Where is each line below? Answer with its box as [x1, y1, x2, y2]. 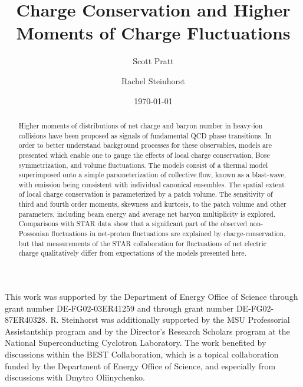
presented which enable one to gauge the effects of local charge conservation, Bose [18, 150, 270, 160]
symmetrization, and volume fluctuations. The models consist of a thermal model [18, 160, 268, 170]
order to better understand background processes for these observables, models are [18, 140, 272, 150]
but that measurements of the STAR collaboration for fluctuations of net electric [18, 238, 267, 248]
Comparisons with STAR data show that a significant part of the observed [18, 219, 248, 229]
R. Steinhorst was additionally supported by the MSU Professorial [50, 313, 290, 326]
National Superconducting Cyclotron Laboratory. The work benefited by [5, 336, 266, 349]
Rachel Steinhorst [121, 74, 186, 87]
